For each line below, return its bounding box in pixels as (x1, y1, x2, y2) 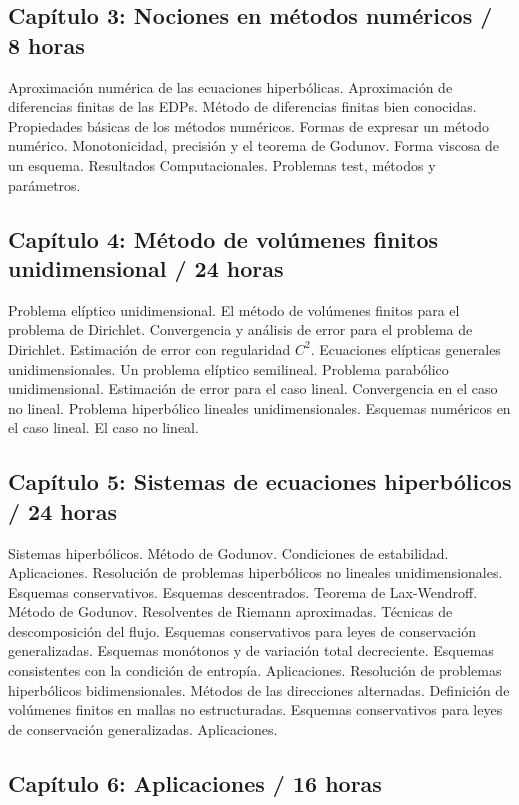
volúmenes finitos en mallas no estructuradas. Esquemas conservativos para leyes (8, 699, 503, 720)
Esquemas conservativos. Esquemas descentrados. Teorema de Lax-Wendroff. (8, 581, 478, 602)
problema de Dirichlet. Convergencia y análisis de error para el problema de (8, 319, 473, 340)
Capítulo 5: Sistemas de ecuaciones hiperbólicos (8, 466, 512, 497)
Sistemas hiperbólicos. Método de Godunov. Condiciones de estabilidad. (8, 542, 449, 563)
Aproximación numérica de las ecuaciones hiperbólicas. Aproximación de (8, 76, 453, 97)
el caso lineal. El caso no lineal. (8, 417, 199, 438)
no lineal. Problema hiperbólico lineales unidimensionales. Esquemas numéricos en (8, 397, 511, 418)
